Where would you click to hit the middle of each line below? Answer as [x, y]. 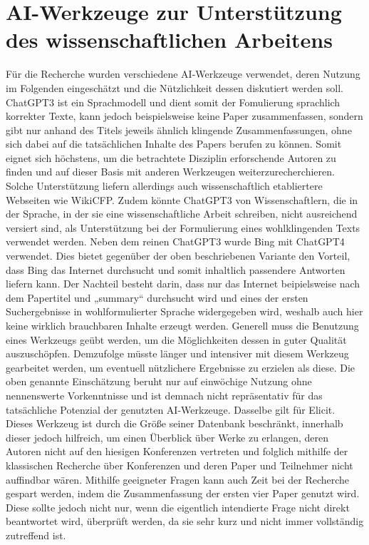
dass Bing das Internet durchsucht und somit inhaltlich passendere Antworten [176, 269]
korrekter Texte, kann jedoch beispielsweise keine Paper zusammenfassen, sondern [184, 116]
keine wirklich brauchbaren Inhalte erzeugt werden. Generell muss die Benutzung [182, 325]
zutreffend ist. [36, 535]
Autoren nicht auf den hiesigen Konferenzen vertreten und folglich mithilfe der [177, 451]
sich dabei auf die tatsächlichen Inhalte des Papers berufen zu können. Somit [174, 144]
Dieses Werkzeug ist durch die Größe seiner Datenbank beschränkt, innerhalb [175, 423]
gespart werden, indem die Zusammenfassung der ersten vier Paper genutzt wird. [183, 493]
